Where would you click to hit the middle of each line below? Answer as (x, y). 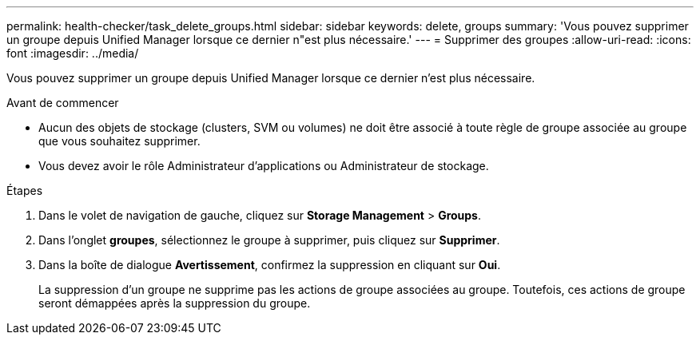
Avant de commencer (63, 103)
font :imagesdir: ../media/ (73, 53)
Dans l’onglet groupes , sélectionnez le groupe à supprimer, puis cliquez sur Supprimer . (269, 240)
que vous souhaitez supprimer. (119, 141)
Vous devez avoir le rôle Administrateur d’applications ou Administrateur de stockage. (264, 166)
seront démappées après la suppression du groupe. (175, 303)
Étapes (25, 190)
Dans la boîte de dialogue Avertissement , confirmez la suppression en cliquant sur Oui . (270, 265)
